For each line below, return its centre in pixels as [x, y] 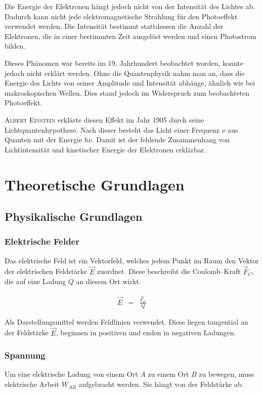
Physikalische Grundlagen [74, 217]
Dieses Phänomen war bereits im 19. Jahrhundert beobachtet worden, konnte [124, 63]
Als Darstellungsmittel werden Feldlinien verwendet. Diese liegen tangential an [126, 321]
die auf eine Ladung [35, 281]
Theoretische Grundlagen [95, 184]
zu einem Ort [168, 374]
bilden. [15, 46]
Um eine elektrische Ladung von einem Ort [71, 374]
